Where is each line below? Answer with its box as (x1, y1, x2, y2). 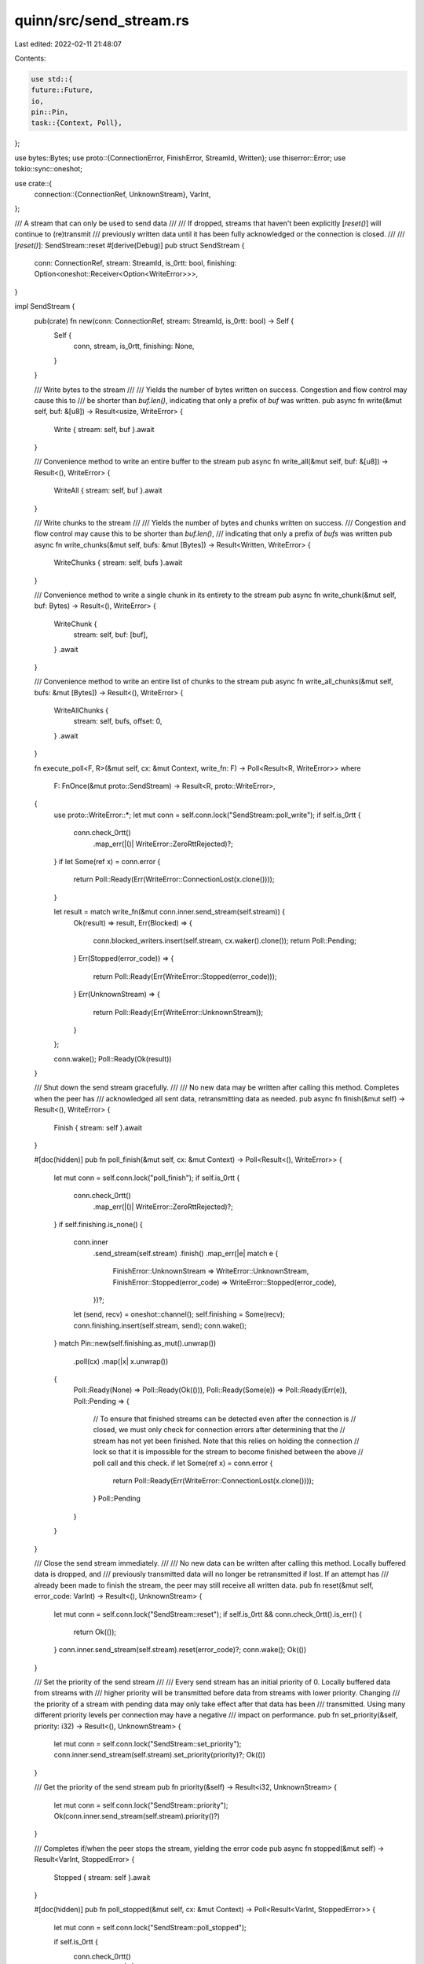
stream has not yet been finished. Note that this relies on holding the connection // (93, 1436, 360, 1446)
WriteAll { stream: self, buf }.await (53, 486, 163, 495)
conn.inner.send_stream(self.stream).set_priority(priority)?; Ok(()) (53, 1750, 266, 1760)
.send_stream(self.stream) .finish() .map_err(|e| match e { (93, 1248, 279, 1258)
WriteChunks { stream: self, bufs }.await (53, 558, 183, 567)
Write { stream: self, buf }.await (53, 424, 155, 434)
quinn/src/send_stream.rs (14, 12, 190, 29)
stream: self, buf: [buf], (73, 630, 148, 639)
